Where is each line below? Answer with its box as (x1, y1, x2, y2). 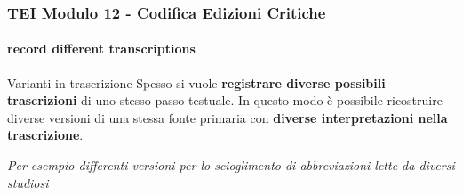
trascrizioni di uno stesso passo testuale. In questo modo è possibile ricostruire (7, 91, 443, 110)
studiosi (7, 173, 49, 191)
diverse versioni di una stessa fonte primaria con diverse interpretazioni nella (7, 108, 448, 126)
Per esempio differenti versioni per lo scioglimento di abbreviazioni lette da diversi (7, 156, 455, 175)
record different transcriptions (7, 39, 196, 58)
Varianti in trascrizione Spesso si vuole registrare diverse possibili (7, 73, 386, 92)
